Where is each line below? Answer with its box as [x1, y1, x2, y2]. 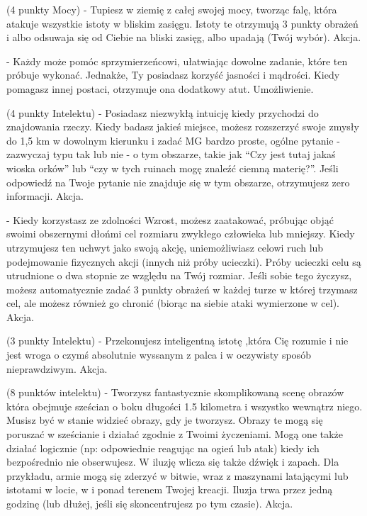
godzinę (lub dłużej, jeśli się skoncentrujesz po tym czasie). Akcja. [6, 496, 293, 510]
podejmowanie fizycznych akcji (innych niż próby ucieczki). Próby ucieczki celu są [6, 254, 361, 269]
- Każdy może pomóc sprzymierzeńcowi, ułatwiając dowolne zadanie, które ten [6, 53, 348, 68]
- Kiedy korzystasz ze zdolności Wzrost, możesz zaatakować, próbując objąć [6, 212, 334, 227]
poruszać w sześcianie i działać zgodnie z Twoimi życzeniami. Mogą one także [6, 427, 344, 442]
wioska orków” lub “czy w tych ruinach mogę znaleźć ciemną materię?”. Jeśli [6, 160, 339, 175]
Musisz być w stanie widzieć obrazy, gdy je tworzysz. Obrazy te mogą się [6, 413, 323, 427]
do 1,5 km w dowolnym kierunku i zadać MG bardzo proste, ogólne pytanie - [6, 133, 340, 147]
